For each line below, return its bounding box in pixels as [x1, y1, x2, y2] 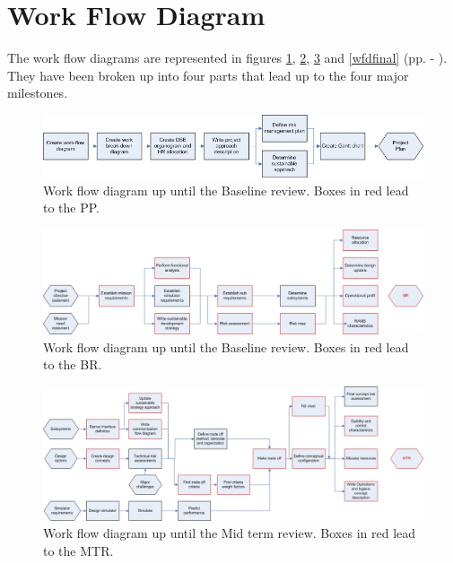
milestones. [7, 83, 68, 102]
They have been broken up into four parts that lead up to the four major [7, 65, 409, 84]
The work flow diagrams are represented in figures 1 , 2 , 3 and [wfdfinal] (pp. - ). [7, 48, 448, 67]
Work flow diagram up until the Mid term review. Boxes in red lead [43, 524, 416, 542]
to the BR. [43, 355, 102, 374]
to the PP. [43, 198, 100, 217]
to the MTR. [43, 541, 114, 559]
